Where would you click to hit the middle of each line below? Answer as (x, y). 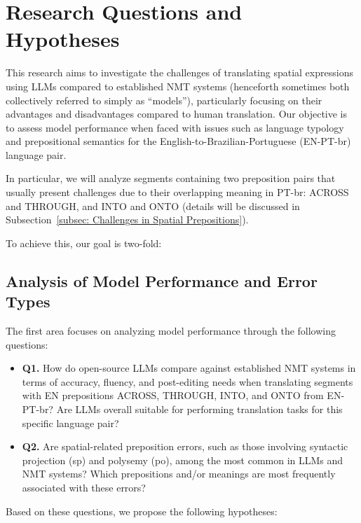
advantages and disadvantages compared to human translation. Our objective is (177, 114)
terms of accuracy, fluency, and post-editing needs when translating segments (188, 381)
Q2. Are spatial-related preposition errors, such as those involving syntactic (185, 446)
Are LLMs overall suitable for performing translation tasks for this (199, 409)
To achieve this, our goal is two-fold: (84, 243)
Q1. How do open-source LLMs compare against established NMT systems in (189, 368)
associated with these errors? (84, 487)
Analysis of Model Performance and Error (162, 280)
